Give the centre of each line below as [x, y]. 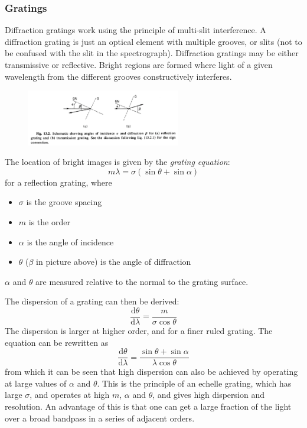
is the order [49, 222]
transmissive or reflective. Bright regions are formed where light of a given [139, 64]
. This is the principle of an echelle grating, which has [194, 383]
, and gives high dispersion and [208, 395]
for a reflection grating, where [58, 182]
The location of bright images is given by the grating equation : [117, 162]
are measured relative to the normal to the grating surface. [142, 281]
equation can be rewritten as [57, 342]
